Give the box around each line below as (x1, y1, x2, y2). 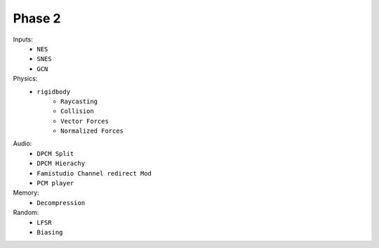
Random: (13, 208, 39, 217)
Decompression (36, 199, 86, 207)
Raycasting (60, 97, 98, 105)
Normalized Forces (60, 127, 124, 135)
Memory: (13, 188, 39, 197)
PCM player (36, 179, 74, 188)
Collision (60, 107, 94, 115)
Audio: (13, 139, 32, 148)
